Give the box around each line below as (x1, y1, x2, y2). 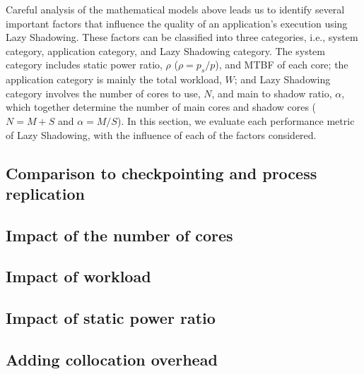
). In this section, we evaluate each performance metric (117, 113, 355, 128)
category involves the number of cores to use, (6, 85, 201, 100)
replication (6, 182, 85, 204)
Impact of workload (6, 265, 151, 287)
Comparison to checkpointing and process (6, 162, 317, 183)
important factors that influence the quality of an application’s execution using (6, 16, 348, 30)
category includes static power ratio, (6, 57, 163, 72)
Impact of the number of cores (6, 224, 233, 246)
